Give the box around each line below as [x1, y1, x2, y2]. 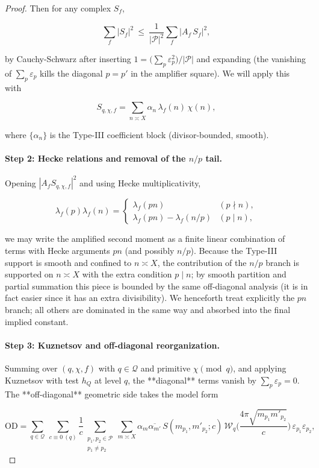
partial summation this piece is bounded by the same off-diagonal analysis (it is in [5, 279, 308, 292]
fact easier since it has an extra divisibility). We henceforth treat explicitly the [5, 291, 295, 304]
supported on [5, 268, 54, 280]
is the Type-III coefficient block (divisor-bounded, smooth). [49, 128, 269, 141]
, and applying [233, 361, 286, 374]
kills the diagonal [40, 66, 103, 79]
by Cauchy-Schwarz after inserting [5, 52, 131, 65]
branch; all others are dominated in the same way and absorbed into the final [5, 303, 291, 315]
